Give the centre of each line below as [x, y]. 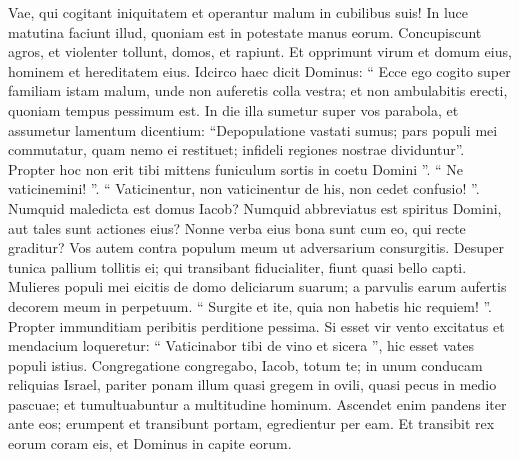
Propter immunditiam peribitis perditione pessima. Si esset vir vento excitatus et [256, 325]
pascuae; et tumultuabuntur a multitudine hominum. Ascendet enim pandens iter [257, 403]
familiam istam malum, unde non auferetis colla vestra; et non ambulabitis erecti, [258, 90]
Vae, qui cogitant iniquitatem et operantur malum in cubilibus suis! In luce [238, 12]
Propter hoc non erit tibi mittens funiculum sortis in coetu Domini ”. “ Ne [236, 168]
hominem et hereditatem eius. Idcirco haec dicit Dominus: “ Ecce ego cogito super [259, 70]
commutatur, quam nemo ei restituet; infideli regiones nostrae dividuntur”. [236, 149]
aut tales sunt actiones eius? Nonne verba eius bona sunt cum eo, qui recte [237, 227]
